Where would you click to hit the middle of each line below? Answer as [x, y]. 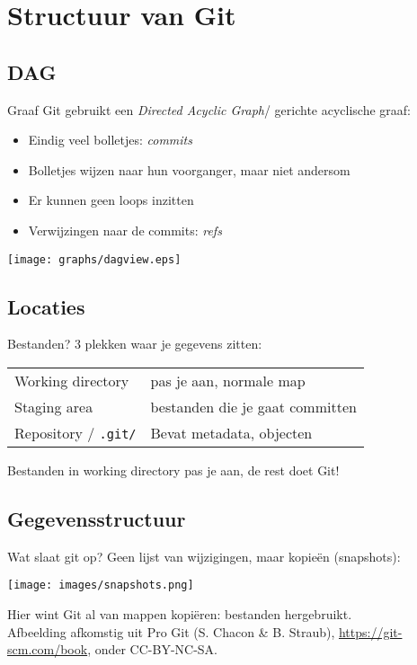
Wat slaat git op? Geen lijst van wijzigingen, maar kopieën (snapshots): [204, 556]
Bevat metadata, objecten [231, 433]
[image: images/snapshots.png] [101, 585]
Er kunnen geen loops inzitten [111, 200]
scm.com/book [48, 649]
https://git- [370, 631]
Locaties [46, 306]
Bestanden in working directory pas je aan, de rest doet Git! [173, 470]
